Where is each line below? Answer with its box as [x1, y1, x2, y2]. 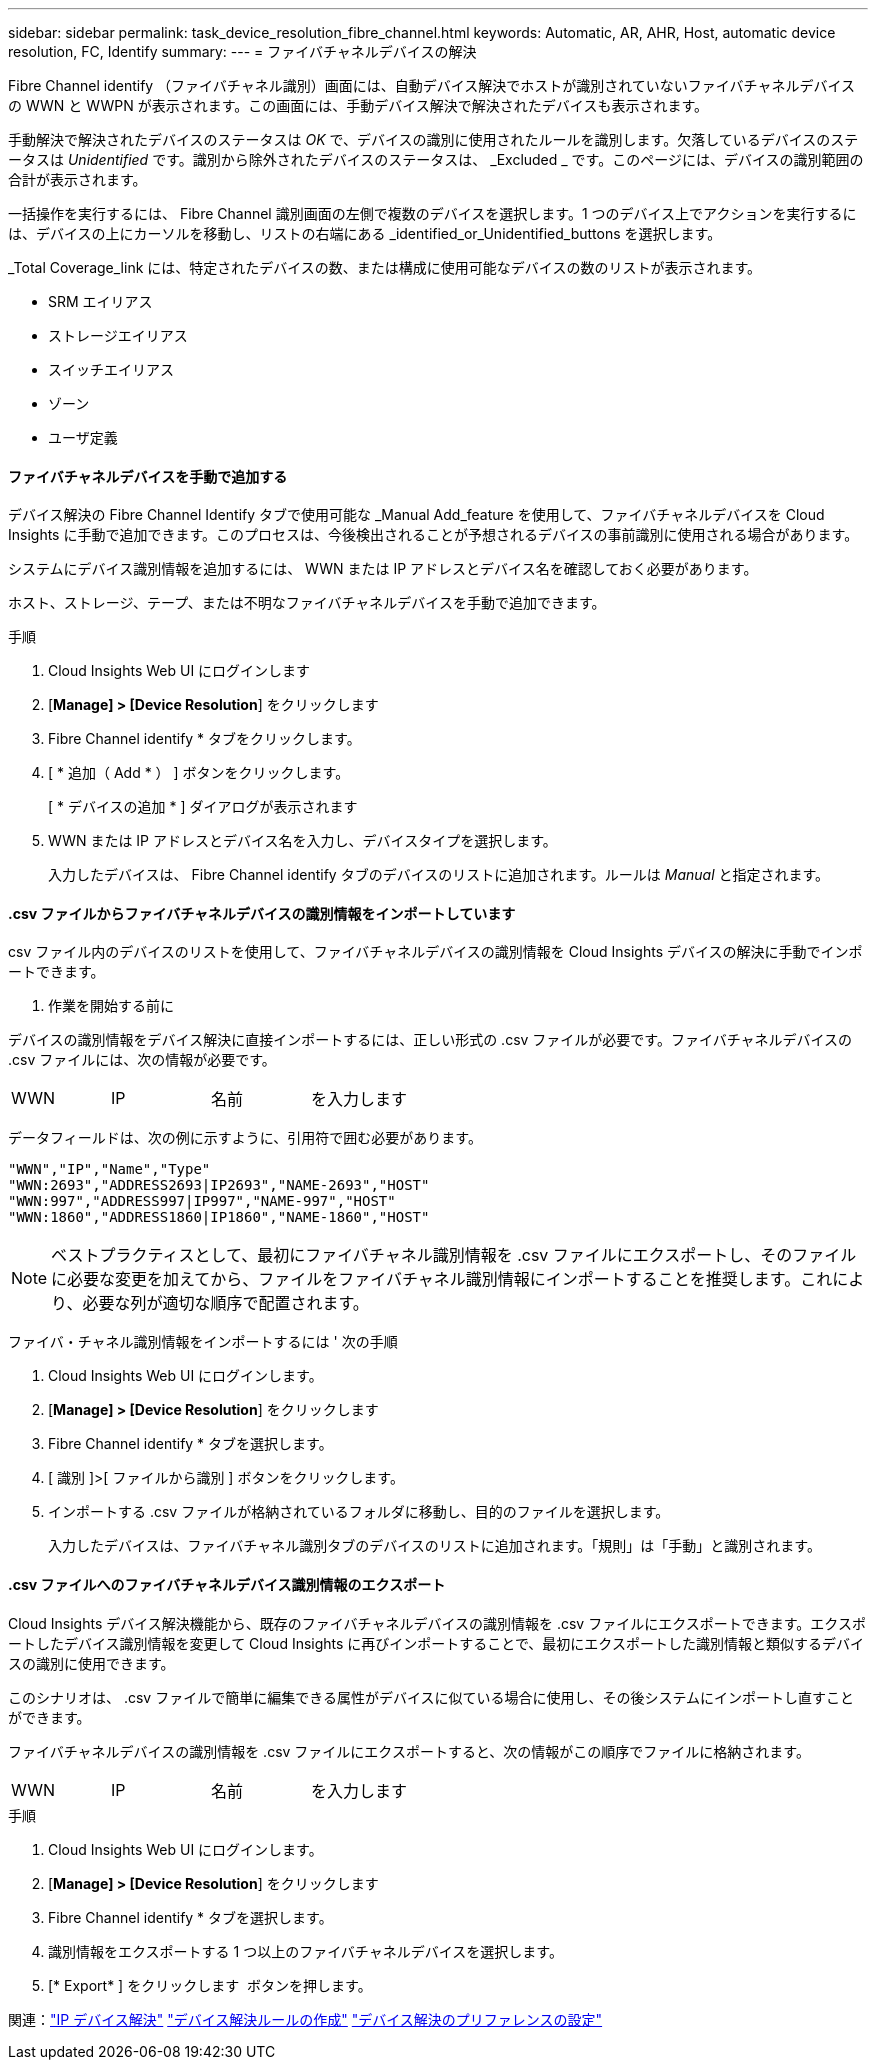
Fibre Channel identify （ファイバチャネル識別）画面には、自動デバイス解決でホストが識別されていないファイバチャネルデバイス [8, 77, 856, 94]
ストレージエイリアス [48, 327, 188, 344]
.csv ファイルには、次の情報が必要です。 [8, 1051, 276, 1069]
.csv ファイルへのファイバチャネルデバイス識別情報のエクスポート [8, 1576, 446, 1594]
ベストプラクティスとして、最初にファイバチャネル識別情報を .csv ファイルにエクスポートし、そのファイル [51, 1245, 857, 1266]
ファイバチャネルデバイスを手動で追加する [8, 467, 288, 485]
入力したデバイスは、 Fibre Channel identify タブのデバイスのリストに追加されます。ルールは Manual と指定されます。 [48, 866, 830, 884]
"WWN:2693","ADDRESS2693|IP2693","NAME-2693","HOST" [8, 1177, 430, 1194]
